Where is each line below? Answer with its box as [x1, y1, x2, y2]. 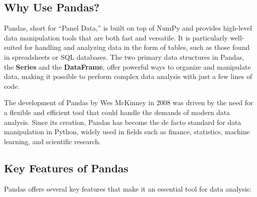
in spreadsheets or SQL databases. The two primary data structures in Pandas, [4, 51, 245, 62]
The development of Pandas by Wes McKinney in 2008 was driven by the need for [4, 97, 254, 108]
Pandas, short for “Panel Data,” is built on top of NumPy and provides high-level [4, 23, 252, 33]
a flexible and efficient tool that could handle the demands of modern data [4, 107, 230, 117]
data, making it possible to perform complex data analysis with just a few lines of [4, 71, 253, 81]
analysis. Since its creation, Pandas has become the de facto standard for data [4, 117, 241, 127]
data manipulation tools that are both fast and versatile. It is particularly [4, 32, 228, 42]
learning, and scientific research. [4, 136, 101, 146]
